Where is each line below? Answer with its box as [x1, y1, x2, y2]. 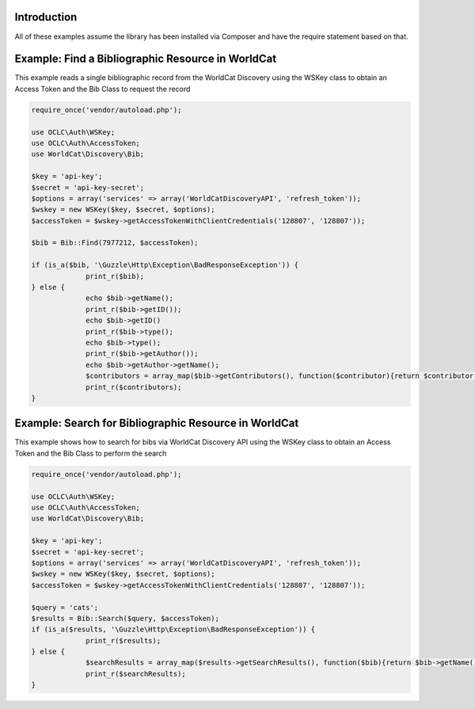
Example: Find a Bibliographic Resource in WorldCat [14, 52, 277, 66]
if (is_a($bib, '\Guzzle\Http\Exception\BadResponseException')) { [31, 261, 299, 269]
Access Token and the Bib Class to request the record [14, 84, 191, 93]
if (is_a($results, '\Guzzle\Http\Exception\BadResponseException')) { [31, 625, 316, 634]
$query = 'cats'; [31, 603, 99, 612]
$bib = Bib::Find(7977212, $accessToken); [31, 238, 199, 247]
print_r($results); [85, 636, 161, 645]
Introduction [14, 10, 78, 24]
